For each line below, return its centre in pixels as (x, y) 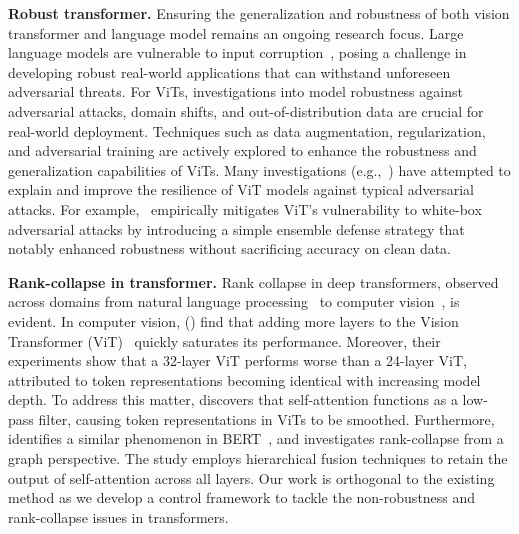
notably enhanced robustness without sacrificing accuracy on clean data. (230, 248)
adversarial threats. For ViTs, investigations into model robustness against (235, 91)
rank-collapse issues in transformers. (118, 516)
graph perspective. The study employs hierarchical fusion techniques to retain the (258, 458)
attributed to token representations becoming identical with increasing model (244, 379)
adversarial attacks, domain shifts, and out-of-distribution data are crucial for (246, 110)
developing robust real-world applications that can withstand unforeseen (229, 71)
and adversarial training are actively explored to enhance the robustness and (242, 150)
